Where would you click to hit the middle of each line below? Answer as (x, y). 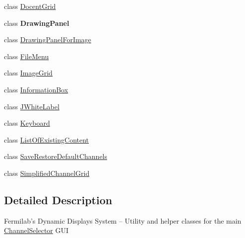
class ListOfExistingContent (47, 139)
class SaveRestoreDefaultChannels (56, 156)
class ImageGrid (28, 73)
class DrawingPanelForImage (48, 40)
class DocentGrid (30, 6)
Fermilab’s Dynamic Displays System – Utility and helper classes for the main (123, 220)
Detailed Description (58, 199)
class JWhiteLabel (32, 106)
